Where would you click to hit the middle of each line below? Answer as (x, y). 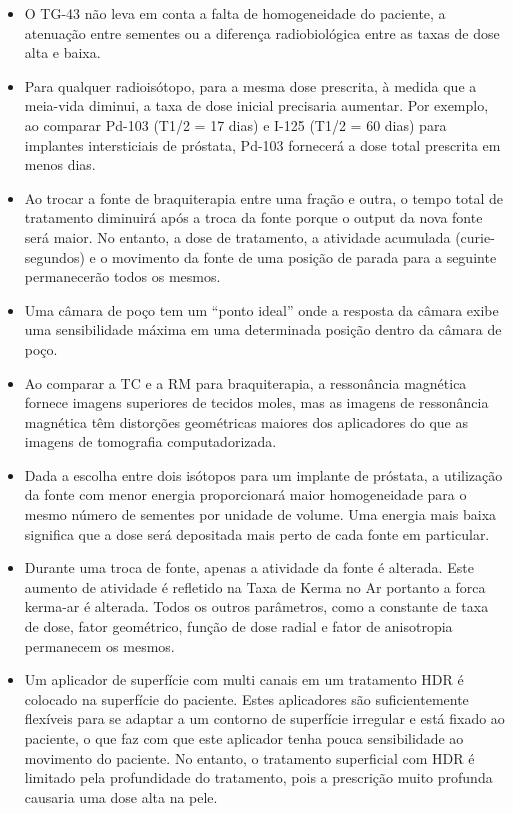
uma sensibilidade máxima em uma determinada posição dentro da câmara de (263, 329)
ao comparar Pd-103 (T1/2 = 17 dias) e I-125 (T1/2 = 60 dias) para (235, 124)
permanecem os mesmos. (99, 645)
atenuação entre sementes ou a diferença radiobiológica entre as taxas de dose (262, 32)
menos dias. (60, 164)
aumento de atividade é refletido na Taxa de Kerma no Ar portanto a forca (255, 586)
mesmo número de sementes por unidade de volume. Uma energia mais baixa (260, 514)
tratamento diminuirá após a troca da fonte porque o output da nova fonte (253, 217)
